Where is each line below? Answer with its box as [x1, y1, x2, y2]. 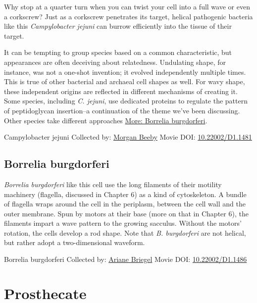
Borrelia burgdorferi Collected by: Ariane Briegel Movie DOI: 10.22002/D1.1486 [4, 254, 247, 264]
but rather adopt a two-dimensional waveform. [4, 237, 145, 248]
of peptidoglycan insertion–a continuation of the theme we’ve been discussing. [4, 105, 240, 115]
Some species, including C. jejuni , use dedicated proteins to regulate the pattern [4, 96, 248, 106]
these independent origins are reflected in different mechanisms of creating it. [4, 86, 238, 96]
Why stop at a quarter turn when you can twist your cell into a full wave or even [4, 1, 250, 11]
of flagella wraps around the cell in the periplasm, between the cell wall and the [4, 199, 246, 209]
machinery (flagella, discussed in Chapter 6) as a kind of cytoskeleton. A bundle [4, 189, 247, 199]
